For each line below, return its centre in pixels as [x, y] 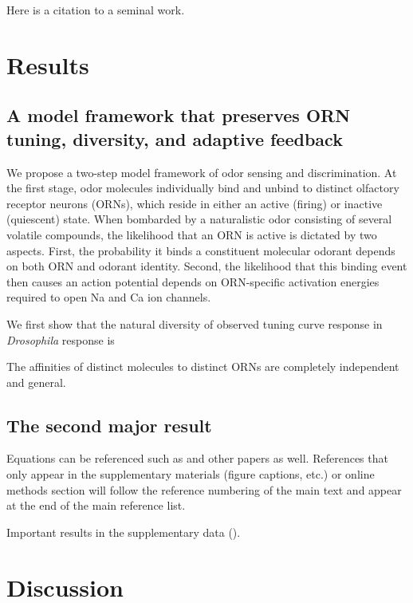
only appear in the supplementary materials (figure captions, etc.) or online [191, 474]
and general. [36, 382]
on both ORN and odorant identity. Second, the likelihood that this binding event [207, 266]
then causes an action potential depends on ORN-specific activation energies [193, 281]
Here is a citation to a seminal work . [96, 10]
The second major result [109, 425]
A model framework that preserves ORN [179, 115]
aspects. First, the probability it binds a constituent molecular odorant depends [201, 250]
